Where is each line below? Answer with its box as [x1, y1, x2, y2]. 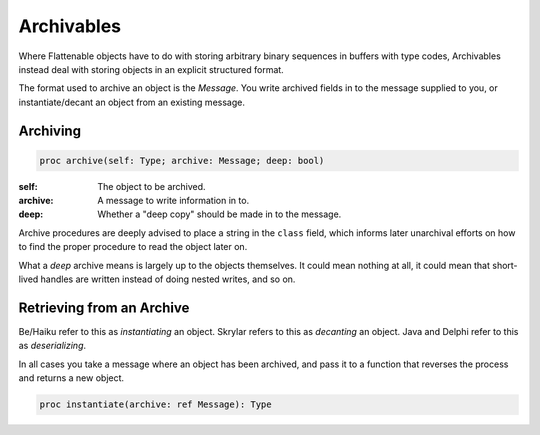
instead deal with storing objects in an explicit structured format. [18, 63, 284, 75]
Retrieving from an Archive [18, 299, 190, 316]
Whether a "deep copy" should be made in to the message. [97, 208, 342, 220]
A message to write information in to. [97, 195, 250, 207]
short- [491, 259, 519, 271]
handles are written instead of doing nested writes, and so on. [40, 273, 296, 285]
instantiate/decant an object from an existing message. [18, 96, 245, 108]
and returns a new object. [18, 372, 125, 384]
